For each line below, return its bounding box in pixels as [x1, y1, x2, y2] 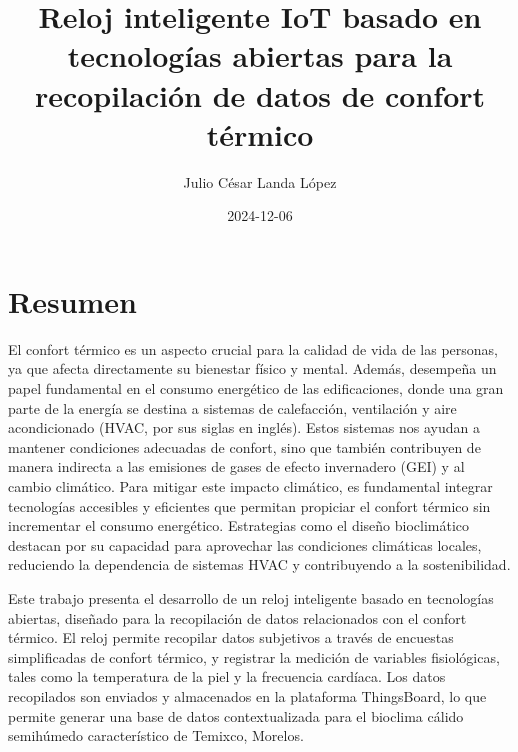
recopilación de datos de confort [34, 74, 486, 115]
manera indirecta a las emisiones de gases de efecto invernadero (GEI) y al [8, 456, 465, 477]
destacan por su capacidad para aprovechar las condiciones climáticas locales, [8, 534, 482, 555]
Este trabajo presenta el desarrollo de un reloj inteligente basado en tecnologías [8, 587, 494, 608]
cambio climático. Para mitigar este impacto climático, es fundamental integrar [8, 475, 493, 496]
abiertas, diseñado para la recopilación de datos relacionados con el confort [8, 607, 467, 628]
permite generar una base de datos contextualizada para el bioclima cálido [8, 705, 464, 726]
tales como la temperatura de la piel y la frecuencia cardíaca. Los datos [8, 666, 446, 687]
